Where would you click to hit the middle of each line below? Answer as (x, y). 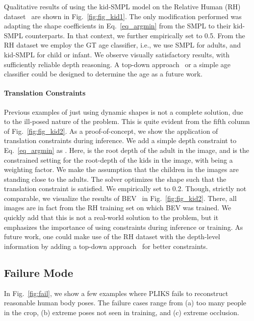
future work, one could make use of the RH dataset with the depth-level (112, 236)
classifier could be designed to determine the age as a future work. (103, 74)
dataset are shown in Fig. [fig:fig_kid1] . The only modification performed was (123, 16)
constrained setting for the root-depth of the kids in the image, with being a (118, 160)
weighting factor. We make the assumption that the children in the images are (121, 169)
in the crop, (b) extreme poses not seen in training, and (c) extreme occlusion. (122, 312)
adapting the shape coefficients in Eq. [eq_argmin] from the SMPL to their (117, 26)
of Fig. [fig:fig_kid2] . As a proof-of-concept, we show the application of (111, 131)
